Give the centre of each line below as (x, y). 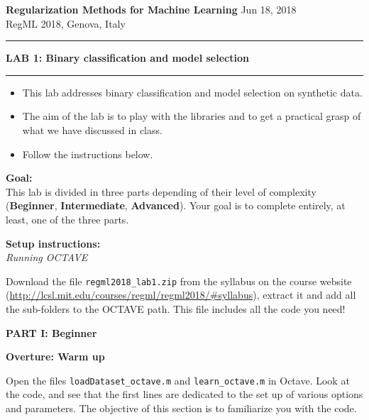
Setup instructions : (53, 243)
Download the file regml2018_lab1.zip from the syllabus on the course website (179, 281)
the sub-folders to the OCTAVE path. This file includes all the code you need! (176, 308)
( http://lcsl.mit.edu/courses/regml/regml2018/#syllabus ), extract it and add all (181, 295)
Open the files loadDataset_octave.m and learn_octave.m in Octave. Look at (178, 380)
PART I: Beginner (51, 332)
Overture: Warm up (55, 357)
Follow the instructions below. (88, 154)
